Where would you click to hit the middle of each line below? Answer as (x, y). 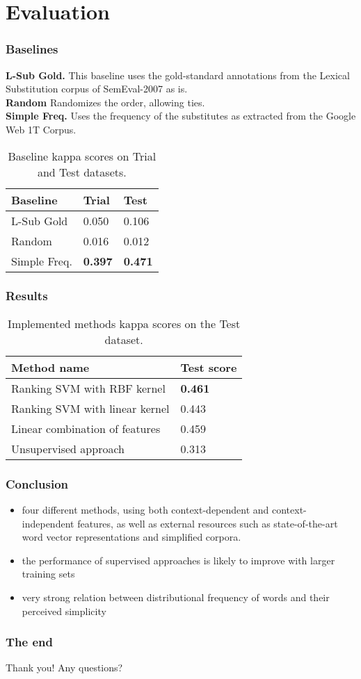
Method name (50, 367)
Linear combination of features (86, 428)
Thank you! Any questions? (64, 668)
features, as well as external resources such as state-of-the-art (208, 523)
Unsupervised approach (68, 448)
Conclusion (37, 483)
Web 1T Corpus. (41, 129)
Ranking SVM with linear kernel (90, 408)
